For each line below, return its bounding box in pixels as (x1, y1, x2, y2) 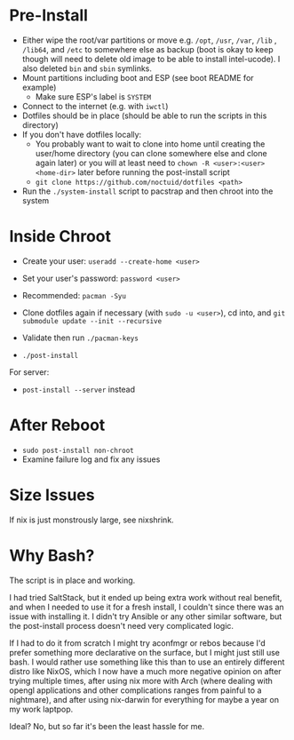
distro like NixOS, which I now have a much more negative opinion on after (9, 665, 282, 676)
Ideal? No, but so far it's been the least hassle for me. (9, 720, 205, 731)
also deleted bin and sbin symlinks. (21, 63, 153, 74)
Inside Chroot (9, 227, 111, 247)
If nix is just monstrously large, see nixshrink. (9, 514, 175, 525)
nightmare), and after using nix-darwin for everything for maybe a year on (9, 694, 280, 704)
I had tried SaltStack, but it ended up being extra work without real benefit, (9, 592, 282, 602)
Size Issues (9, 485, 95, 505)
